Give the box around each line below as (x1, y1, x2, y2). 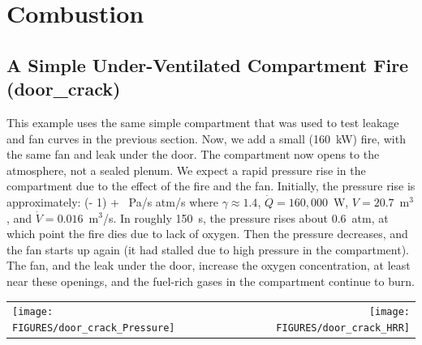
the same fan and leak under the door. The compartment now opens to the (6, 146, 380, 163)
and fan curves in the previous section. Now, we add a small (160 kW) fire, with (6, 130, 406, 147)
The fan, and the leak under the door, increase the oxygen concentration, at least (6, 257, 411, 274)
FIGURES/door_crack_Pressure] (12, 322, 175, 334)
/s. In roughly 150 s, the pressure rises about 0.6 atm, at (102, 209, 389, 226)
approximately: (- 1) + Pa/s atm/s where (6, 193, 218, 210)
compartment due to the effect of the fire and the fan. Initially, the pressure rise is (6, 177, 416, 194)
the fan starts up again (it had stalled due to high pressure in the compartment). (6, 241, 410, 258)
